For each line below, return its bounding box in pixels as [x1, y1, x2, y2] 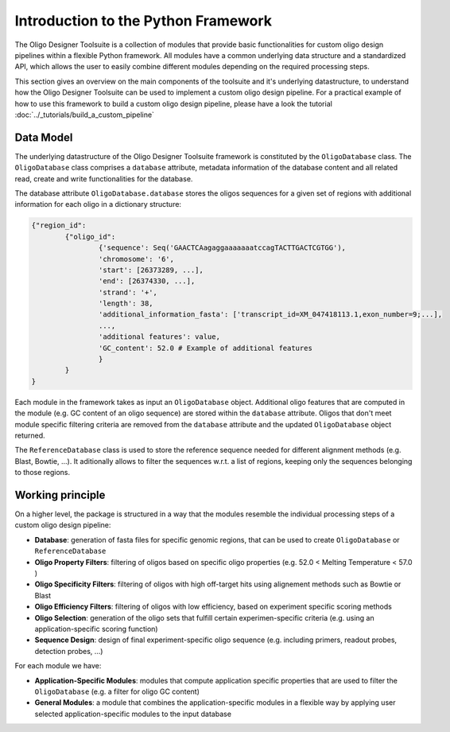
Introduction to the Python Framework [14, 12, 273, 29]
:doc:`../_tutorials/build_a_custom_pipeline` [14, 110, 155, 119]
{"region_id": [31, 221, 87, 230]
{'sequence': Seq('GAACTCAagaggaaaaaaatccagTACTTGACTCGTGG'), [98, 243, 346, 252]
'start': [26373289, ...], [98, 265, 204, 274]
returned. [14, 430, 45, 440]
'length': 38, [98, 299, 154, 308]
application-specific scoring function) [34, 624, 158, 633]
